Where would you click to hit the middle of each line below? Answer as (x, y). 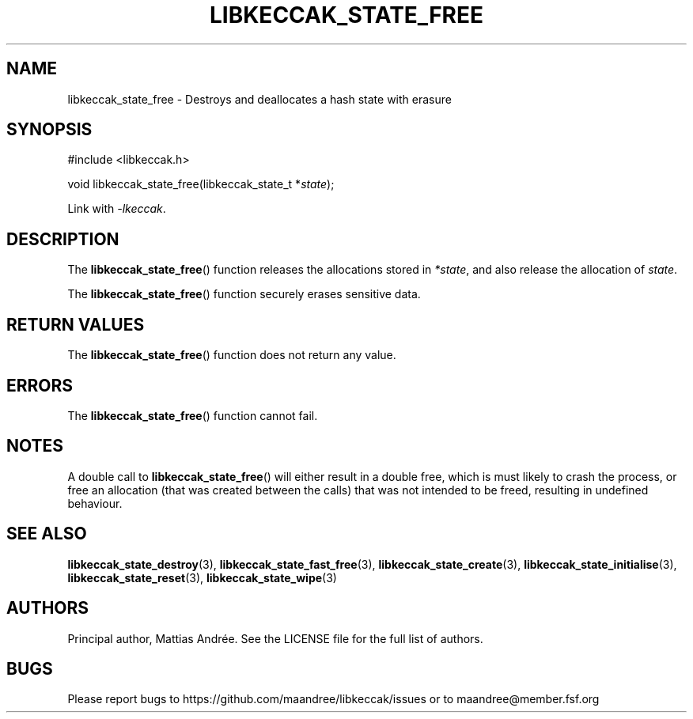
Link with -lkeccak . (117, 209)
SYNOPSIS (49, 130)
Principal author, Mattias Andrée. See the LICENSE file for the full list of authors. (275, 638)
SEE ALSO (47, 534)
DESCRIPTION (63, 239)
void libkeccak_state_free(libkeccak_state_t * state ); (201, 184)
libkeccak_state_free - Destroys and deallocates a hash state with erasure (259, 99)
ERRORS (40, 385)
